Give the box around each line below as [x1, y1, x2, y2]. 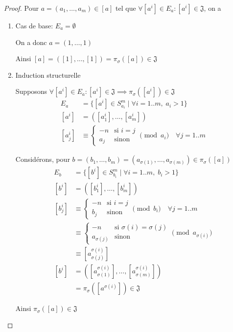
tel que [116, 3, 136, 13]
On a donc [15, 37, 47, 47]
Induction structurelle [15, 69, 81, 80]
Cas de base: [15, 21, 53, 30]
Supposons [15, 86, 47, 96]
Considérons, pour [15, 154, 70, 164]
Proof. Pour [4, 3, 39, 13]
